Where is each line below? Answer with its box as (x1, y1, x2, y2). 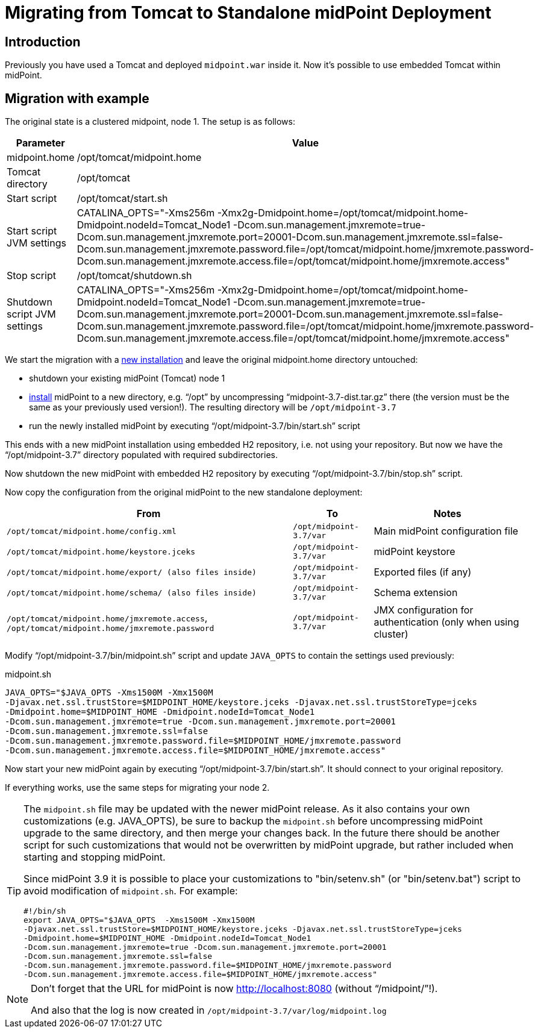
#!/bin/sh (23, 906, 66, 916)
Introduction (5, 34, 81, 49)
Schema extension (374, 586, 458, 599)
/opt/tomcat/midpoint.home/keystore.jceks (7, 547, 196, 556)
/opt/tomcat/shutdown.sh (77, 269, 192, 282)
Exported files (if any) (374, 566, 472, 579)
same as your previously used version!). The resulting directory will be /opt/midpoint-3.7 (29, 402, 396, 413)
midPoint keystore (374, 545, 455, 558)
